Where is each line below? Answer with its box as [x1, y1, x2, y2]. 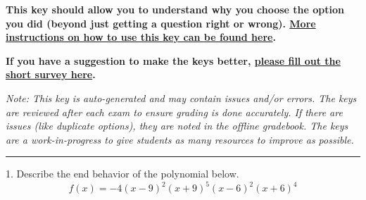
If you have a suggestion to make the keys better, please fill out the [6, 53, 341, 68]
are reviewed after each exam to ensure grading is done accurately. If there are [6, 104, 343, 119]
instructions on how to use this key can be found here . [6, 30, 276, 44]
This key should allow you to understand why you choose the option [6, 2, 345, 16]
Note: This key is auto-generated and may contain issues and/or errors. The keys [6, 90, 357, 105]
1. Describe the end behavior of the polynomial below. [6, 166, 239, 181]
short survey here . [6, 67, 96, 82]
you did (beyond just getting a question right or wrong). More [6, 15, 316, 30]
